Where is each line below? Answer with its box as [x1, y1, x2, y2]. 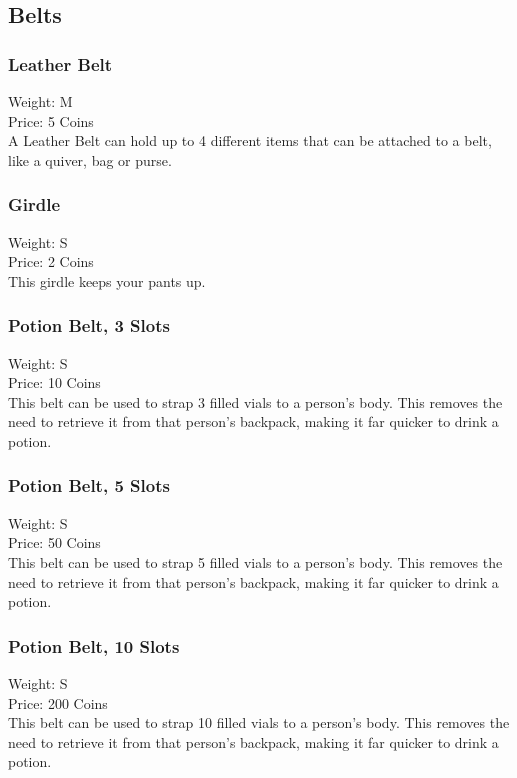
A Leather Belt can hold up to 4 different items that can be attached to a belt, [8, 130, 492, 151]
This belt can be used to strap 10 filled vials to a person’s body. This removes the [8, 712, 510, 733]
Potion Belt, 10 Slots [8, 633, 180, 658]
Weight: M [8, 91, 73, 111]
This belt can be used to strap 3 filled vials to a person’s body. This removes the [8, 391, 503, 412]
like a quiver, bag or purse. [8, 149, 172, 170]
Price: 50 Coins [8, 532, 101, 553]
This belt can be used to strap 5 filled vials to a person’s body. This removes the [8, 551, 503, 572]
